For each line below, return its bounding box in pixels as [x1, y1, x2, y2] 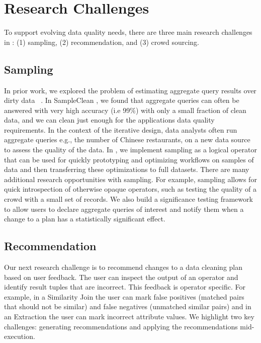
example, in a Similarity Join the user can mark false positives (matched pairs [4, 291, 244, 302]
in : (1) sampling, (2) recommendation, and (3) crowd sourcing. [4, 36, 200, 47]
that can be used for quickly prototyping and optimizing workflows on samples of [4, 154, 254, 164]
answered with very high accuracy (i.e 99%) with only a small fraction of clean [4, 104, 246, 115]
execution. [4, 331, 35, 341]
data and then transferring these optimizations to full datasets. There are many [4, 164, 249, 175]
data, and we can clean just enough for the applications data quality [4, 115, 215, 125]
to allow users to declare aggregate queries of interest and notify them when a [4, 203, 244, 214]
